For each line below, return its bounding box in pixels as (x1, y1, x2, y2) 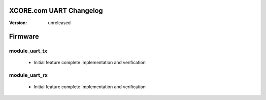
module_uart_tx (9, 47, 48, 54)
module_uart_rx (9, 72, 48, 79)
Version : (9, 20, 27, 26)
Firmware (9, 33, 39, 41)
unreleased (48, 20, 71, 26)
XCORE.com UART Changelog (9, 6, 103, 15)
